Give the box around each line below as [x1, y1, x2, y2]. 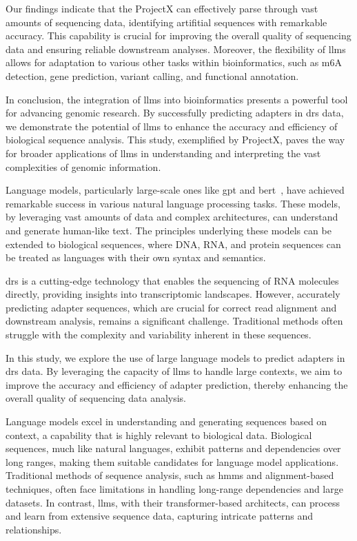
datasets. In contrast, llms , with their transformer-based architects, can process [6, 495, 340, 509]
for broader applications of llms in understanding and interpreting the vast [6, 145, 321, 160]
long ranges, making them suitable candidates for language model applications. [6, 454, 339, 469]
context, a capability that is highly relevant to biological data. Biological [6, 427, 312, 442]
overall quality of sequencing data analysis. [6, 391, 187, 405]
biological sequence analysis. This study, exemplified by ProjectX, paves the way [6, 132, 345, 147]
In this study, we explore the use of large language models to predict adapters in [6, 350, 345, 365]
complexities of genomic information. [6, 159, 161, 174]
